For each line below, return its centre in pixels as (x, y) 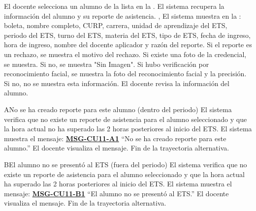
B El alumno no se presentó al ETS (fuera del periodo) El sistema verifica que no (126, 164)
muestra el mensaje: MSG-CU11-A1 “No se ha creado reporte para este (115, 138)
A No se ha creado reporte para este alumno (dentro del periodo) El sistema (118, 109)
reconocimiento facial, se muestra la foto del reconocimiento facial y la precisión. (125, 74)
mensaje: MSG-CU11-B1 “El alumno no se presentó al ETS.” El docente (116, 193)
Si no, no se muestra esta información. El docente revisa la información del (117, 83)
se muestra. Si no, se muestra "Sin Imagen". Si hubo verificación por (107, 64)
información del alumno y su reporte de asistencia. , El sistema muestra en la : (123, 15)
